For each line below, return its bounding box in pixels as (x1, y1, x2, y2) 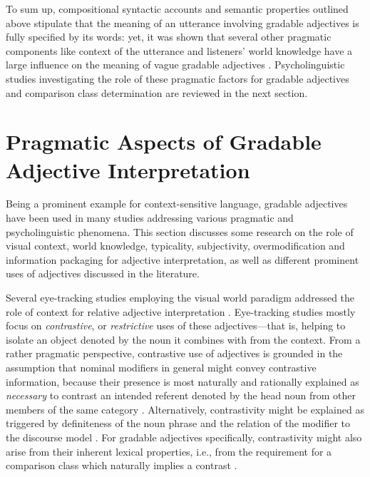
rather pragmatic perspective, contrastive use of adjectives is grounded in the (6, 346, 343, 361)
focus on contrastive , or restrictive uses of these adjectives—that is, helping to (6, 318, 346, 333)
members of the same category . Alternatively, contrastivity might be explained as (6, 401, 364, 416)
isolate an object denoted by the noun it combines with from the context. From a (6, 332, 361, 347)
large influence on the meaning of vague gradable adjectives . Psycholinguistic (6, 57, 345, 72)
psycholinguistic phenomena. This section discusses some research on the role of (6, 224, 354, 239)
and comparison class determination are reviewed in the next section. (6, 85, 308, 100)
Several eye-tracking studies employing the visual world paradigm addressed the (6, 290, 355, 305)
